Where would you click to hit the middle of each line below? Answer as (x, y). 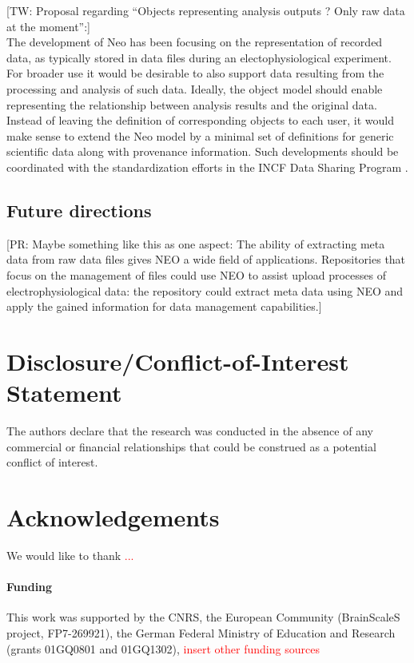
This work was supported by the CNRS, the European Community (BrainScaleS (203, 617)
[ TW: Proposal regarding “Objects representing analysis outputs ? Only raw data (206, 10)
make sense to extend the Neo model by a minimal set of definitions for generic (200, 135)
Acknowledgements (113, 516)
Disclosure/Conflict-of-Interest (178, 361)
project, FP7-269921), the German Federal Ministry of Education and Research (201, 632)
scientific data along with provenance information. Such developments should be (203, 151)
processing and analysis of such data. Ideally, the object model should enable (195, 88)
